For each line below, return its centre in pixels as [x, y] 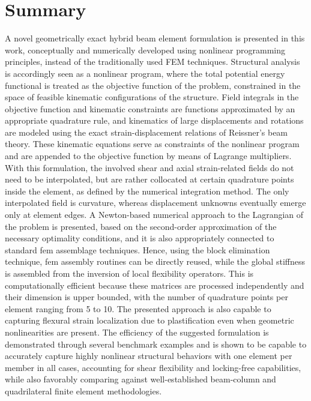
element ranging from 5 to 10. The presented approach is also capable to [138, 308]
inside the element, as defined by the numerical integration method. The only [147, 191]
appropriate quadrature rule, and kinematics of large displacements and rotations [154, 120]
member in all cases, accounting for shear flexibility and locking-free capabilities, [153, 367]
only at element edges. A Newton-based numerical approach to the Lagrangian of [154, 215]
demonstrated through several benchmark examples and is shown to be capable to [156, 344]
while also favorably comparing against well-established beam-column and [140, 379]
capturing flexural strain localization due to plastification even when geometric [149, 320]
